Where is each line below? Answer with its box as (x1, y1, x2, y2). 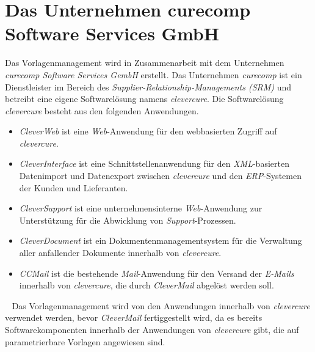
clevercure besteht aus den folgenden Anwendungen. (5, 104, 199, 117)
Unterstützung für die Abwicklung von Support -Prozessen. (19, 213, 236, 226)
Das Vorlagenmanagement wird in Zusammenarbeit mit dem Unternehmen (5, 56, 284, 69)
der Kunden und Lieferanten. (19, 181, 128, 194)
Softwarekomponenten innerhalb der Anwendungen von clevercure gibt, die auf (5, 323, 299, 335)
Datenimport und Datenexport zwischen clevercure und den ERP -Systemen (19, 169, 302, 182)
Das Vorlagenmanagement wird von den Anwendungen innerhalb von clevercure (12, 299, 310, 312)
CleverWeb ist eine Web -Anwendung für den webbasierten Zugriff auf (19, 125, 277, 137)
